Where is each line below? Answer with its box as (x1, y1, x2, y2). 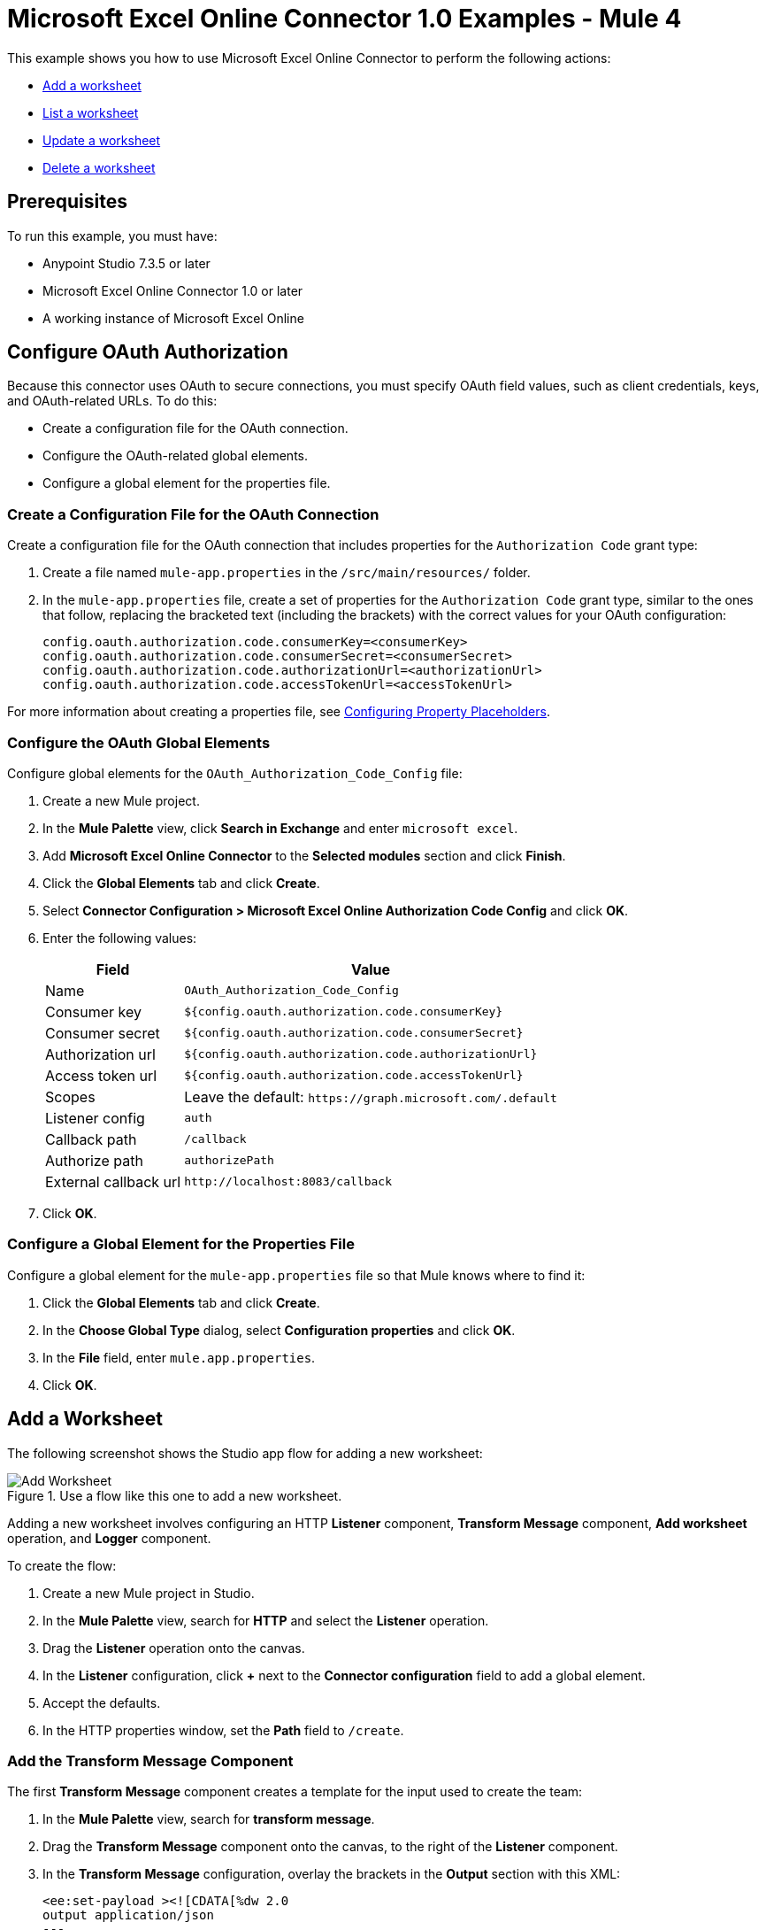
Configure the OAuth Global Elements (7, 733, 271, 752)
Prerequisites (7, 190, 127, 213)
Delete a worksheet (42, 159, 156, 175)
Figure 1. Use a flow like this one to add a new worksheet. (7, 1487, 342, 1503)
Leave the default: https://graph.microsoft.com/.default (184, 1087, 557, 1106)
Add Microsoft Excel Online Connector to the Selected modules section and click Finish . (42, 847, 566, 863)
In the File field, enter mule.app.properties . (42, 1349, 316, 1365)
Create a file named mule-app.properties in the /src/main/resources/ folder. (42, 565, 531, 581)
